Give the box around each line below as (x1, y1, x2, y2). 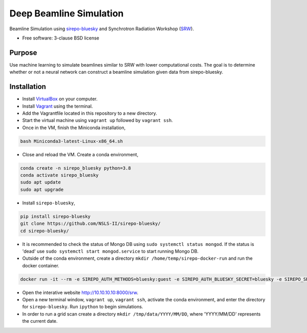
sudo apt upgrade (20, 186, 64, 192)
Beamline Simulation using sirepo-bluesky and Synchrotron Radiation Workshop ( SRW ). (9, 26, 194, 32)
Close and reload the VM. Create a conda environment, (22, 151, 139, 157)
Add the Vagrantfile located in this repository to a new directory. (22, 110, 157, 116)
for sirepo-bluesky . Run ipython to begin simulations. (22, 304, 143, 310)
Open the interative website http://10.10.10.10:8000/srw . (22, 289, 139, 296)
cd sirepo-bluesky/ (20, 228, 69, 234)
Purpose (9, 48, 37, 57)
